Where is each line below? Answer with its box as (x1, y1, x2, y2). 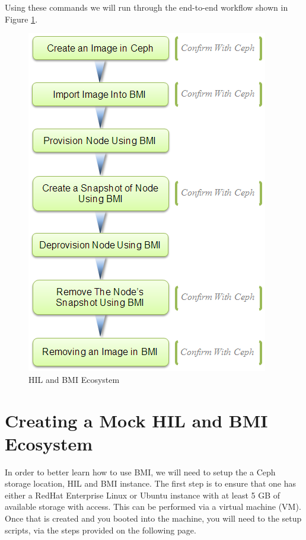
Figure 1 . (5, 12, 38, 25)
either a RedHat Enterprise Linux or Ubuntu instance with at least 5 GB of (5, 488, 280, 501)
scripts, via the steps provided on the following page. (5, 523, 196, 536)
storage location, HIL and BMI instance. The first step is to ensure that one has (5, 477, 297, 490)
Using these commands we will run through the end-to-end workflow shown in (5, 1, 288, 13)
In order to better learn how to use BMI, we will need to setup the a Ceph (5, 465, 276, 478)
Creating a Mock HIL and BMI (5, 408, 268, 432)
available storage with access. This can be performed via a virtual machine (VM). (5, 500, 301, 513)
